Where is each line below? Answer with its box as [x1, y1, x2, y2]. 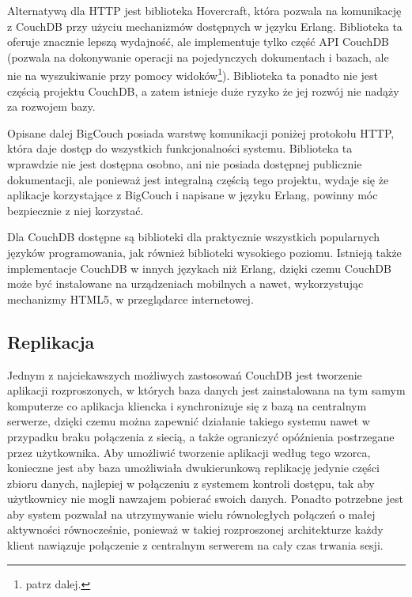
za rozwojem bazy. [7, 98, 96, 115]
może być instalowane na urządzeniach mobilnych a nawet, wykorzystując [7, 275, 364, 292]
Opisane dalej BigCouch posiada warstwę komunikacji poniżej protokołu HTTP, [7, 124, 395, 141]
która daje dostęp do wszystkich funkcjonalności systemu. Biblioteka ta [7, 140, 353, 157]
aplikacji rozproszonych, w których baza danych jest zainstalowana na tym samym [7, 382, 406, 399]
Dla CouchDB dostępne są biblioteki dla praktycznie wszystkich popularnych [7, 229, 380, 245]
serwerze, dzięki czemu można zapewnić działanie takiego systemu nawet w [7, 413, 370, 429]
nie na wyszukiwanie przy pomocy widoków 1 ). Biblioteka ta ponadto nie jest [7, 65, 379, 84]
